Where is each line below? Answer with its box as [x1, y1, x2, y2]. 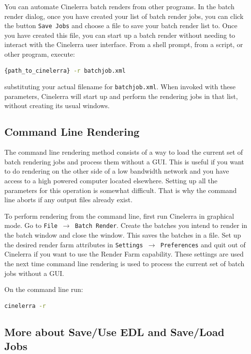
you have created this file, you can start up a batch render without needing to [4, 30, 236, 40]
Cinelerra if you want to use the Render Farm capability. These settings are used [4, 249, 244, 259]
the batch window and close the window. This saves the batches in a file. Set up [4, 230, 241, 240]
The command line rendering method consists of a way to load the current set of [4, 147, 243, 157]
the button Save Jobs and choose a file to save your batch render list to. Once [4, 20, 237, 31]
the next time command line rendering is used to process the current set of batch [4, 258, 245, 268]
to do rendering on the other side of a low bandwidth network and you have [4, 166, 229, 176]
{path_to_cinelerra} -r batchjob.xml [4, 67, 126, 74]
